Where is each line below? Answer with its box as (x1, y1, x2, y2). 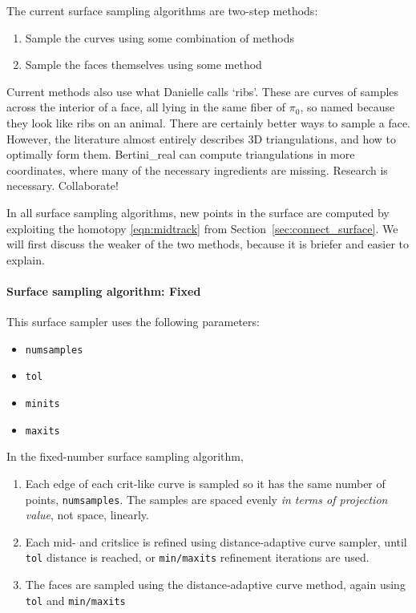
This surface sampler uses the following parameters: (6, 313, 260, 330)
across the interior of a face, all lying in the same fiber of (6, 99, 286, 115)
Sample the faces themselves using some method (25, 56, 262, 73)
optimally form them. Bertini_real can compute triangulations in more (6, 146, 355, 163)
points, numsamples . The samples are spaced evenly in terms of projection (25, 490, 388, 507)
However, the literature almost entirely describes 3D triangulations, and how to (6, 130, 397, 147)
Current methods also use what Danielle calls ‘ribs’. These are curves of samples (6, 83, 399, 99)
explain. (6, 251, 45, 268)
